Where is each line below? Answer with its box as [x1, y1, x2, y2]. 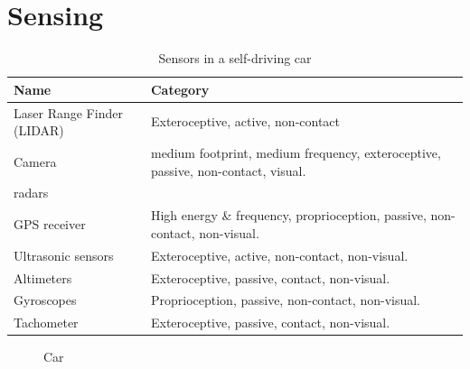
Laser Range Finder [14, 103, 123, 122]
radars [14, 183, 49, 202]
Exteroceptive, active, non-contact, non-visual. [150, 245, 409, 264]
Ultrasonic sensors [14, 245, 114, 264]
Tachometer [14, 313, 79, 332]
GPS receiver [14, 215, 86, 234]
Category [150, 79, 210, 98]
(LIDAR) [14, 121, 64, 140]
